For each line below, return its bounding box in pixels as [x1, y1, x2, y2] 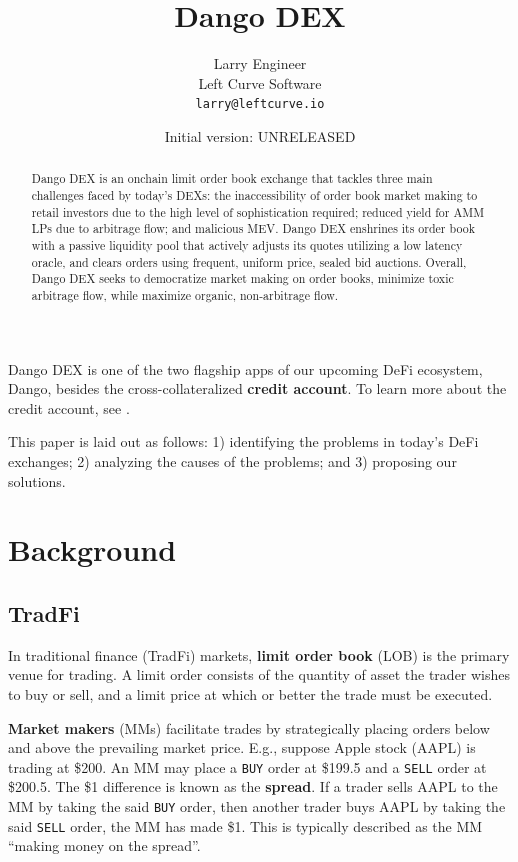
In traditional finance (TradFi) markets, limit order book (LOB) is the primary [8, 644, 510, 665]
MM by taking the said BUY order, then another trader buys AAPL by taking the [8, 795, 506, 816]
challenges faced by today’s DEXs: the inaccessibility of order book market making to [31, 187, 478, 204]
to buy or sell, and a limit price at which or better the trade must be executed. [8, 683, 493, 704]
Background [8, 529, 177, 570]
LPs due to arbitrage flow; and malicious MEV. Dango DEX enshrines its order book [31, 220, 475, 237]
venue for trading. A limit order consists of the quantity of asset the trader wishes [8, 664, 511, 685]
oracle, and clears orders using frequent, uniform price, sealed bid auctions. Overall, [31, 253, 467, 270]
